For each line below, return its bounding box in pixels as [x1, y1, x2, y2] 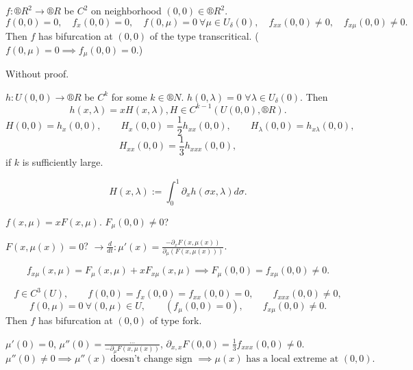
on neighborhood [91, 3, 162, 17]
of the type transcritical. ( [149, 29, 259, 43]
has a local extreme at [246, 354, 339, 364]
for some [111, 89, 147, 103]
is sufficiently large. [22, 154, 103, 169]
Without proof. [5, 66, 69, 81]
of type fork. [149, 313, 202, 328]
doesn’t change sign [110, 354, 192, 364]
